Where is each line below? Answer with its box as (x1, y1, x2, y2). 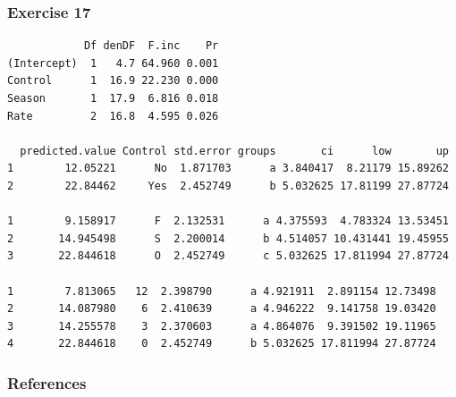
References (7, 371, 87, 393)
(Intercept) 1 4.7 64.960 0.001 (7, 56, 219, 70)
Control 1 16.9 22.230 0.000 (7, 74, 219, 88)
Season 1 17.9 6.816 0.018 (7, 92, 219, 105)
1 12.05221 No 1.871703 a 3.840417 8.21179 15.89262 (7, 162, 449, 175)
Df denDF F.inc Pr (83, 39, 219, 53)
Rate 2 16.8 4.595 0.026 (7, 109, 219, 122)
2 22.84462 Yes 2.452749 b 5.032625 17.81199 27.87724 (7, 179, 449, 192)
